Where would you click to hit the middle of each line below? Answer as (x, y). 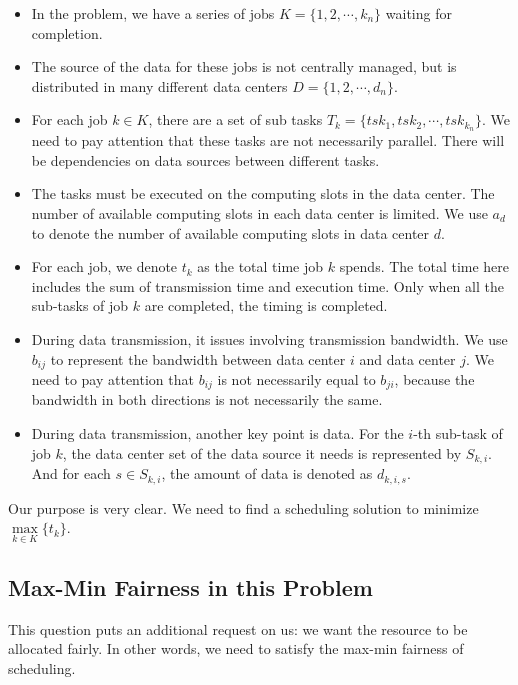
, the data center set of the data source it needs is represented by (262, 452)
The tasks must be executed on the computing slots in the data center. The (263, 193)
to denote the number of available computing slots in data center (230, 232)
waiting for (418, 13)
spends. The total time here (424, 266)
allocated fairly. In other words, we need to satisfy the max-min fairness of (236, 648)
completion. (67, 32)
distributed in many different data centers (159, 85)
